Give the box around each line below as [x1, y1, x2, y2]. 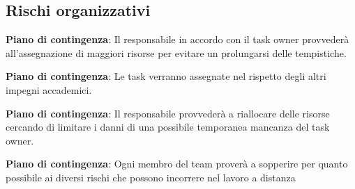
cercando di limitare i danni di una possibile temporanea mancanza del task [6, 120, 330, 134]
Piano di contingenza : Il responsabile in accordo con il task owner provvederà [6, 32, 349, 47]
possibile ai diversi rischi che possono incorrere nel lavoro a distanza [6, 170, 296, 184]
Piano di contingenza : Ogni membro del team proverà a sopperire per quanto [6, 156, 348, 171]
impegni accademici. [6, 82, 92, 97]
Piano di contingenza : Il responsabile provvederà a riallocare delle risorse [6, 106, 330, 120]
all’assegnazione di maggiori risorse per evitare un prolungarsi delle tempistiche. [6, 45, 347, 60]
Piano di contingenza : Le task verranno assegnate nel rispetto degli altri [6, 69, 326, 83]
